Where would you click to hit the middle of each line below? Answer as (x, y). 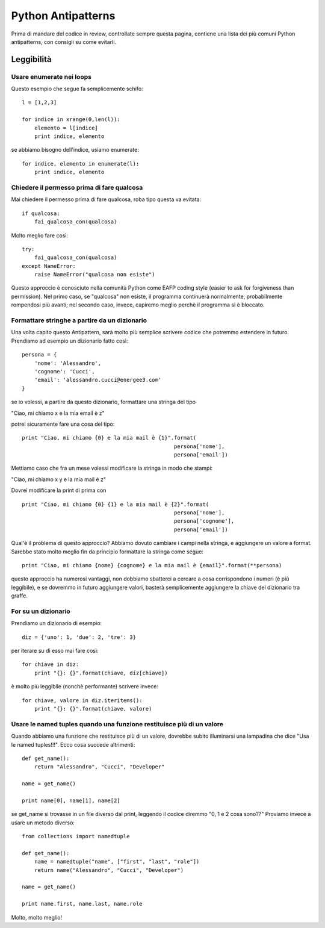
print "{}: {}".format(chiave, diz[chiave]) (101, 673)
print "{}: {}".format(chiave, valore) (93, 709)
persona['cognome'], (204, 521)
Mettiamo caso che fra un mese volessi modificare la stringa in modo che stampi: (112, 468)
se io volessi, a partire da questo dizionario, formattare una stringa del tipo (103, 402)
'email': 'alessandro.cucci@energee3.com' (98, 380)
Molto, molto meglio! (37, 917)
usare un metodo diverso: (43, 823)
